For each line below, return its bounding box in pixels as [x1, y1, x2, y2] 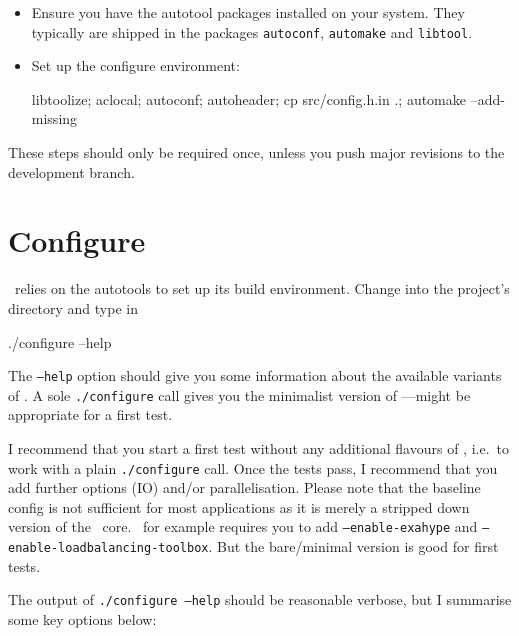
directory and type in [8, 297, 138, 318]
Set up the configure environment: [31, 55, 240, 76]
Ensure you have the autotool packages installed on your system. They [31, 2, 465, 22]
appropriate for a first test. [8, 404, 173, 425]
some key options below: [8, 609, 157, 630]
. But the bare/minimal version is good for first [208, 536, 499, 557]
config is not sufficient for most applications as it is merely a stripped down [8, 496, 470, 517]
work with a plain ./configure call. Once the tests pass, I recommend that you [8, 457, 498, 478]
